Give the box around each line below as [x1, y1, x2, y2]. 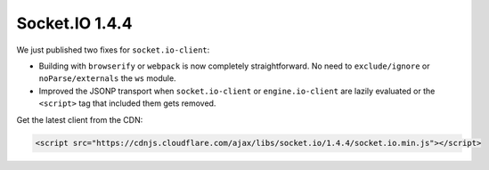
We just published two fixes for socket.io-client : [16, 45, 210, 55]
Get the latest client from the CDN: [16, 114, 143, 125]
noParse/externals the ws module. [38, 73, 177, 84]
